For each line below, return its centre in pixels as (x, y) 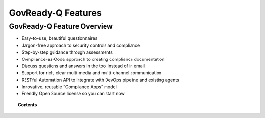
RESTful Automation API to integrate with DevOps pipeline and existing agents (100, 80)
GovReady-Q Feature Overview (61, 26)
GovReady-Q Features (55, 13)
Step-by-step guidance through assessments (67, 52)
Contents (27, 104)
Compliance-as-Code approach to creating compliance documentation (93, 59)
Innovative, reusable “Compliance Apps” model (69, 87)
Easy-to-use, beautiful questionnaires (59, 38)
